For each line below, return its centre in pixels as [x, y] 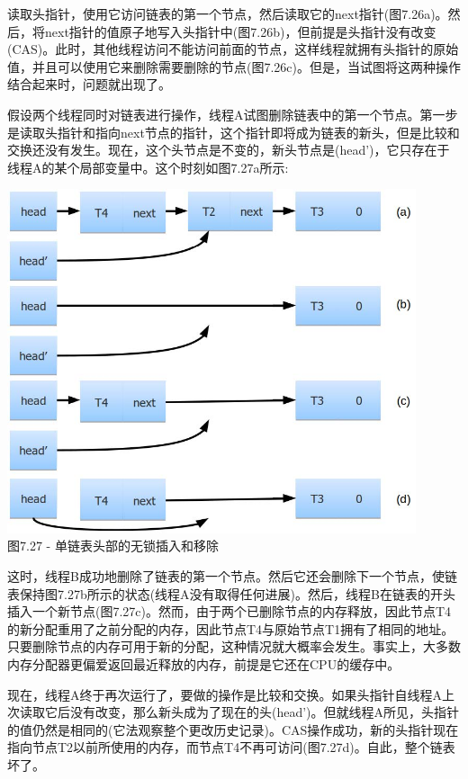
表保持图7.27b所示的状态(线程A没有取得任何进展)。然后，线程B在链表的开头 [231, 593]
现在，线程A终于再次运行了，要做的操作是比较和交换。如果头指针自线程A [225, 694]
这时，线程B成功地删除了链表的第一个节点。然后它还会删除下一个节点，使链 [232, 575]
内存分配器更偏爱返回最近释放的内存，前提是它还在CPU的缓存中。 [204, 663]
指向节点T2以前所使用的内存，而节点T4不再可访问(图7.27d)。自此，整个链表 [231, 747]
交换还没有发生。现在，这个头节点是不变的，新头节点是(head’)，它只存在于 [229, 150]
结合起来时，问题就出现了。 [89, 84]
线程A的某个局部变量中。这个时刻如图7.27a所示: [148, 167]
